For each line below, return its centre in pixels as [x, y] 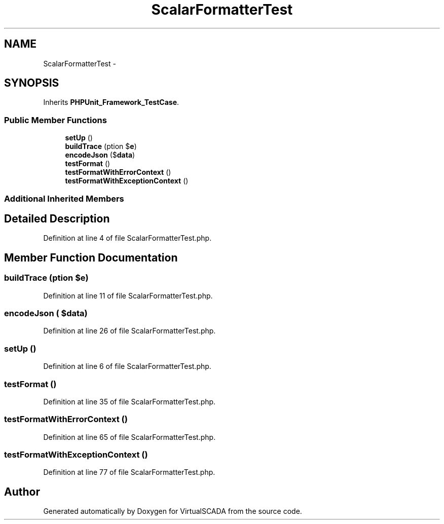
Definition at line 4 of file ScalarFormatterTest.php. [127, 238]
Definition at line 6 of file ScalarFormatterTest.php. [127, 366]
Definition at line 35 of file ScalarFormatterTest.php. [129, 401]
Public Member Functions [55, 120]
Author [22, 492]
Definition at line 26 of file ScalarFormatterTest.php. [129, 331]
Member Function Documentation [91, 257]
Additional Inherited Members [64, 198]
